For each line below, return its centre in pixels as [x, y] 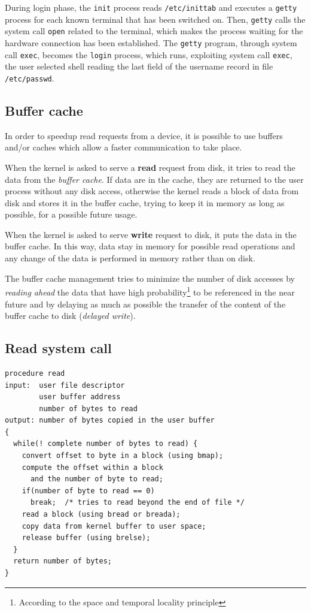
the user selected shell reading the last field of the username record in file [139, 66]
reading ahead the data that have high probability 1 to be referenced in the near [150, 291]
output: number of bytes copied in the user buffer [110, 420]
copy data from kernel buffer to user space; [114, 526]
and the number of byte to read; [97, 479]
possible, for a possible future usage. [71, 214]
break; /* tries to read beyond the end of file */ [137, 503]
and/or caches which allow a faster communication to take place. [124, 147]
